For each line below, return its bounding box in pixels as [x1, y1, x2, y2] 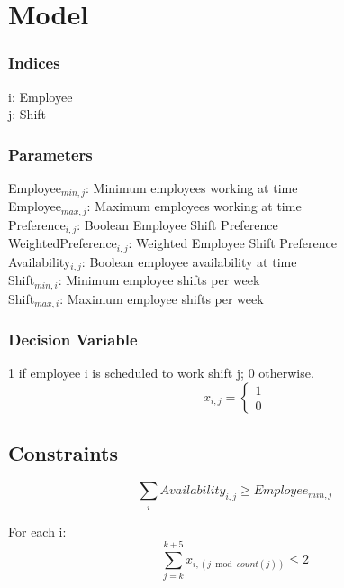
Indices [8, 51, 60, 74]
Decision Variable [8, 328, 138, 351]
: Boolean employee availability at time [81, 252, 297, 271]
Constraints [8, 439, 118, 467]
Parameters [8, 142, 93, 165]
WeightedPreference [8, 234, 117, 253]
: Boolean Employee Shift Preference [77, 215, 278, 234]
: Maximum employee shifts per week [59, 289, 264, 308]
